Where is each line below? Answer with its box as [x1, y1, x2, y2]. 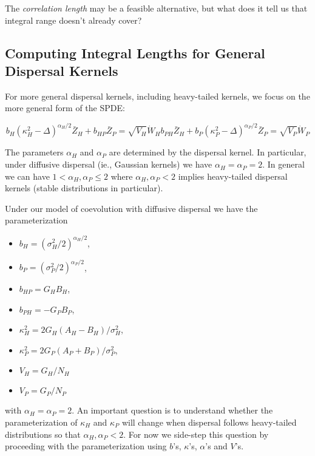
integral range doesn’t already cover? [5, 13, 142, 26]
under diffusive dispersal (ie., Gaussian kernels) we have [5, 158, 212, 171]
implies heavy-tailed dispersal [178, 169, 288, 182]
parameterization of [5, 416, 78, 428]
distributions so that [5, 427, 81, 440]
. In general [262, 158, 305, 171]
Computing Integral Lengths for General [5, 43, 265, 62]
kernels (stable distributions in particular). [5, 182, 163, 194]
